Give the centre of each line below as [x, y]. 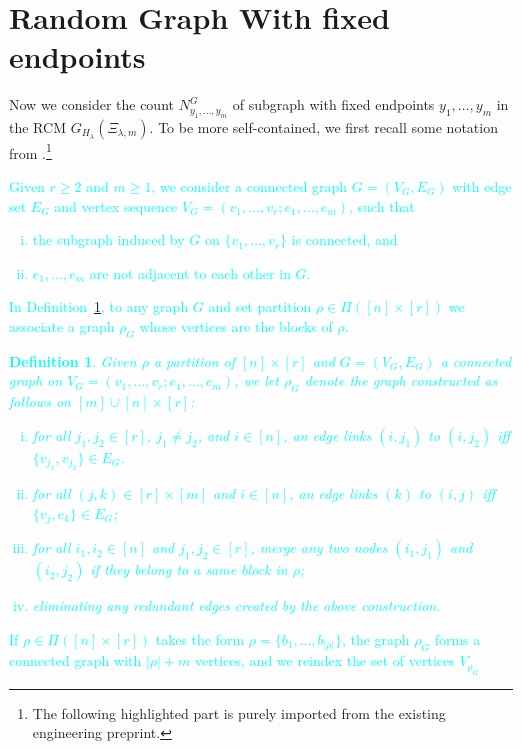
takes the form [200, 638]
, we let [256, 380]
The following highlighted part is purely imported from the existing [239, 712]
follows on [40, 401]
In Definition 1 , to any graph [99, 306]
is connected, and [344, 239]
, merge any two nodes [319, 547]
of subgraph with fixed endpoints [333, 104]
